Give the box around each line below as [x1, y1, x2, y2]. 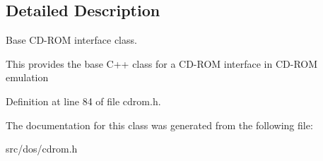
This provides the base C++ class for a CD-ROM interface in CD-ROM [6, 56, 318, 71]
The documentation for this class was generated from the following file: [6, 117, 313, 132]
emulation [6, 70, 49, 85]
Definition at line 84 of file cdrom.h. [6, 93, 161, 108]
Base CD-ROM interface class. [6, 32, 137, 47]
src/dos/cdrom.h [6, 141, 78, 156]
